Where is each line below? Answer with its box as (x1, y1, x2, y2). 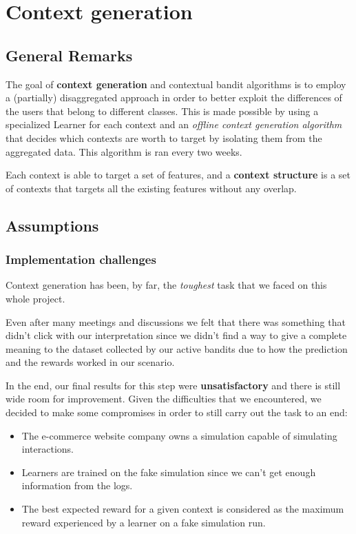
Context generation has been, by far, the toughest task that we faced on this (6, 278, 327, 292)
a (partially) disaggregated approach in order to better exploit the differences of (6, 90, 342, 105)
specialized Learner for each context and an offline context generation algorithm (6, 117, 342, 132)
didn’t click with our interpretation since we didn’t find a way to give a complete (6, 328, 347, 342)
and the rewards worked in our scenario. (6, 355, 175, 369)
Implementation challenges (6, 251, 156, 268)
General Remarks (6, 44, 133, 65)
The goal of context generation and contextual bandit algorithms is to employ (6, 76, 346, 91)
